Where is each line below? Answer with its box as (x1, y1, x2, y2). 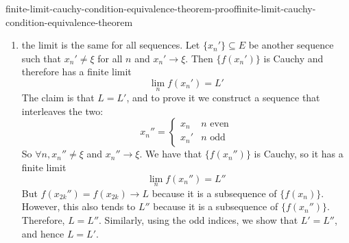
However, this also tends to (21, 199, 136, 214)
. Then (185, 51, 213, 65)
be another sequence (248, 38, 334, 52)
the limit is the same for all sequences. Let (21, 38, 200, 52)
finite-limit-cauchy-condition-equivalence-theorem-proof (5, 1, 242, 15)
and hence (21, 226, 64, 240)
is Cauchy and (263, 51, 324, 65)
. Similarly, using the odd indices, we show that (99, 212, 298, 227)
